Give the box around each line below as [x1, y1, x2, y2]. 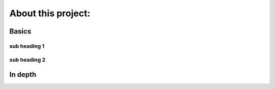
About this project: [9, 8, 91, 19]
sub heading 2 [9, 56, 46, 63]
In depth [9, 70, 37, 79]
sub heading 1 [9, 42, 45, 49]
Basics [9, 27, 32, 36]
